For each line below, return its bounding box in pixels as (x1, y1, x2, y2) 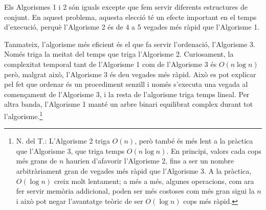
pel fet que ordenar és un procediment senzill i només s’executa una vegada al (4, 79, 248, 89)
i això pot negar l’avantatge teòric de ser (16, 195, 143, 206)
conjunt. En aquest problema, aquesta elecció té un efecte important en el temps (4, 11, 257, 22)
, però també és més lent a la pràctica (135, 135, 253, 146)
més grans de (16, 155, 57, 166)
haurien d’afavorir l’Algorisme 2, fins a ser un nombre (66, 155, 234, 166)
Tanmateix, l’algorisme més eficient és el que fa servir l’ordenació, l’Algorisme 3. (4, 38, 255, 49)
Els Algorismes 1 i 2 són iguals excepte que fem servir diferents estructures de (4, 2, 248, 12)
